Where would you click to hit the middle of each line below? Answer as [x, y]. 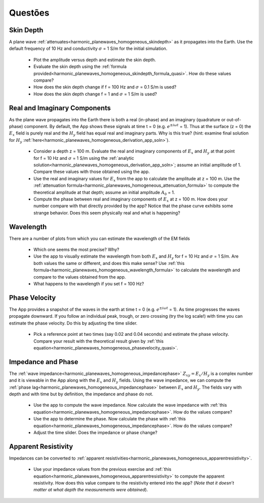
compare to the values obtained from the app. [80, 277]
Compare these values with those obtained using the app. [92, 172]
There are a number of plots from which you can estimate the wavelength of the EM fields [99, 238]
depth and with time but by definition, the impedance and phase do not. [81, 394]
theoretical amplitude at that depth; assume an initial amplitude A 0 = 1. [104, 193]
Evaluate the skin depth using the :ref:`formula [80, 66]
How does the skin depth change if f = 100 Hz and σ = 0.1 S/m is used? [105, 87]
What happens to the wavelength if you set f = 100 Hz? [89, 284]
